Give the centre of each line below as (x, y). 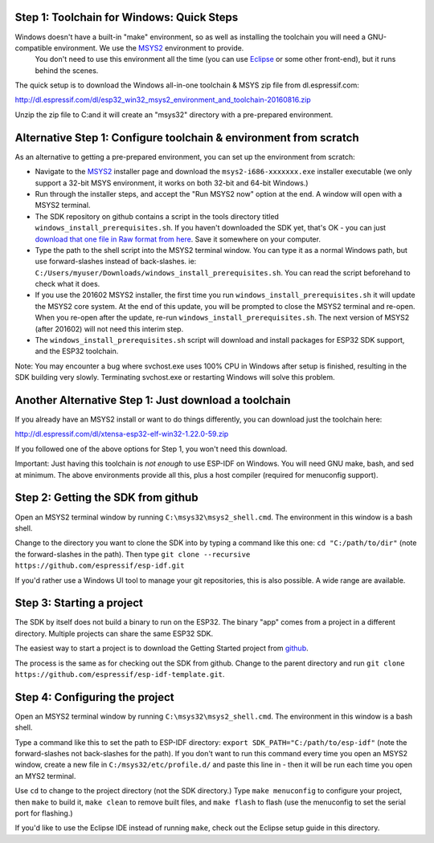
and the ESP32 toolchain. (77, 351)
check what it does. (68, 284)
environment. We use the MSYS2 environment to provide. (149, 47)
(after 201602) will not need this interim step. (109, 328)
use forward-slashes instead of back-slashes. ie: (116, 262)
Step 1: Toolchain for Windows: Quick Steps (127, 17)
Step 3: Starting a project (79, 603)
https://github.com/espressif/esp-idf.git (100, 566)
